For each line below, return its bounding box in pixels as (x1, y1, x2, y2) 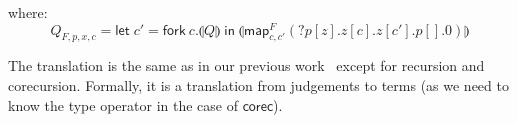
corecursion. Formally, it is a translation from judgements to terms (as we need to (8, 75, 509, 96)
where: (8, 2, 48, 22)
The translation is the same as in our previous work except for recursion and (8, 55, 485, 76)
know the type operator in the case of (8, 94, 238, 115)
